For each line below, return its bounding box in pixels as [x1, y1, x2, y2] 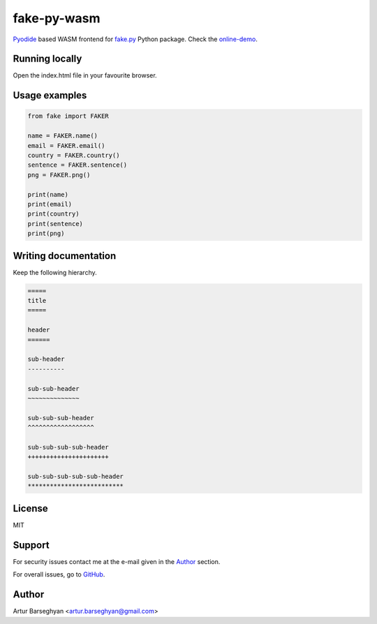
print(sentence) [27, 220, 84, 228]
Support [13, 539, 50, 551]
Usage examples [13, 89, 87, 101]
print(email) [27, 200, 73, 208]
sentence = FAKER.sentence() [27, 161, 128, 169]
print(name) [27, 191, 69, 198]
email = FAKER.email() [27, 142, 105, 149]
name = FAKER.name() [27, 132, 98, 140]
